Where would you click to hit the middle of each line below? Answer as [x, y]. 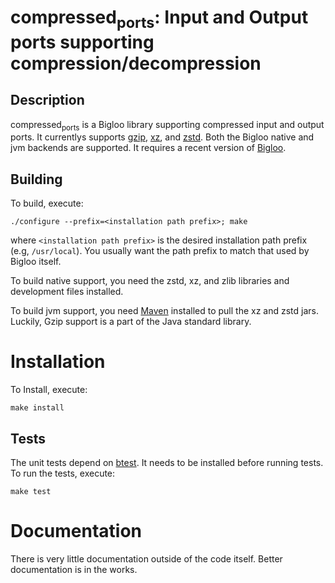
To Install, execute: [49, 390]
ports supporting [82, 42]
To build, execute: [47, 203]
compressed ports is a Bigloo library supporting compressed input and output [167, 125]
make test [31, 491]
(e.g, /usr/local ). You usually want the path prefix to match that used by [160, 251]
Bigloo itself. [36, 262]
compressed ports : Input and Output [159, 19]
